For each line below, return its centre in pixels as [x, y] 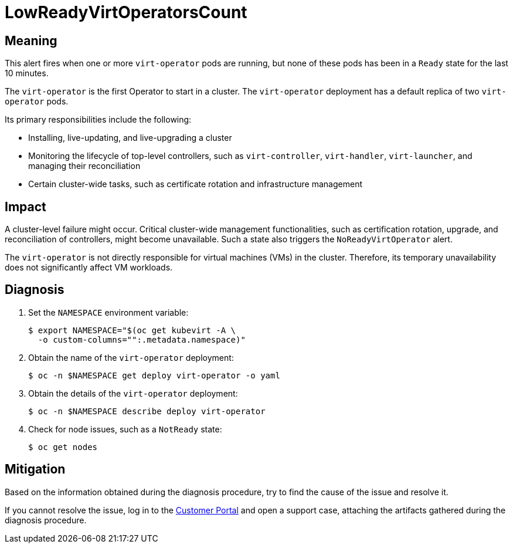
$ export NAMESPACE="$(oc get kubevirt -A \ [132, 330]
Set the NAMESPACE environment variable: [108, 312]
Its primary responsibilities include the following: [98, 120]
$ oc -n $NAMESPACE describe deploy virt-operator [147, 411]
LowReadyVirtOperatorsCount [126, 12]
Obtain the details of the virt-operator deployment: [133, 393]
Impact [26, 207]
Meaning [31, 40]
